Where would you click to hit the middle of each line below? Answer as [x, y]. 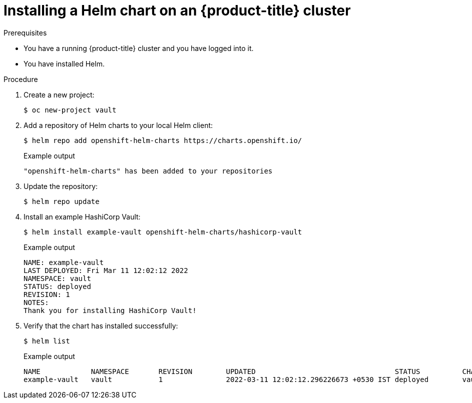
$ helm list [47, 341]
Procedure [21, 79]
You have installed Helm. [64, 63]
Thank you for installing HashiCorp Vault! [110, 310]
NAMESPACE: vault [57, 278]
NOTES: [36, 302]
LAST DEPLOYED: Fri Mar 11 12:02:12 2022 [106, 270]
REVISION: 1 [47, 294]
